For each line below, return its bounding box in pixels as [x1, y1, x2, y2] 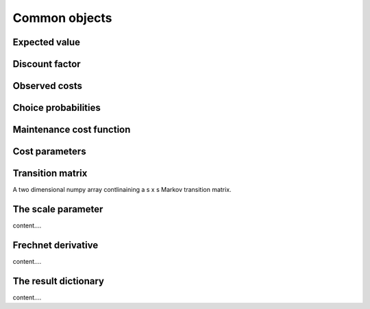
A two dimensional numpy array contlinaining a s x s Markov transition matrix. [12, 186, 232, 194]
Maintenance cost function [12, 124, 131, 136]
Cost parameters [12, 146, 86, 158]
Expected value [12, 36, 81, 48]
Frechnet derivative [12, 239, 99, 251]
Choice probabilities [12, 102, 101, 114]
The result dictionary [12, 275, 104, 287]
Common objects [12, 10, 112, 25]
